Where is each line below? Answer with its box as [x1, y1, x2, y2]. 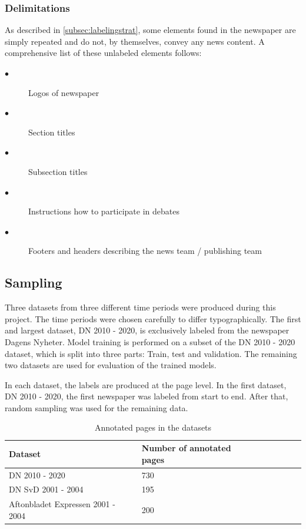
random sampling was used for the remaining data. [5, 401, 188, 414]
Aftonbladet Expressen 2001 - [9, 498, 115, 510]
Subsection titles [28, 165, 88, 177]
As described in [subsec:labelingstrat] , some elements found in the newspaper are [5, 24, 296, 36]
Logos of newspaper [28, 86, 99, 98]
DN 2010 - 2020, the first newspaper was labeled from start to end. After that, [5, 390, 288, 402]
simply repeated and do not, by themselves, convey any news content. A [5, 35, 265, 47]
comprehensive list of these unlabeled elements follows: [5, 47, 202, 59]
